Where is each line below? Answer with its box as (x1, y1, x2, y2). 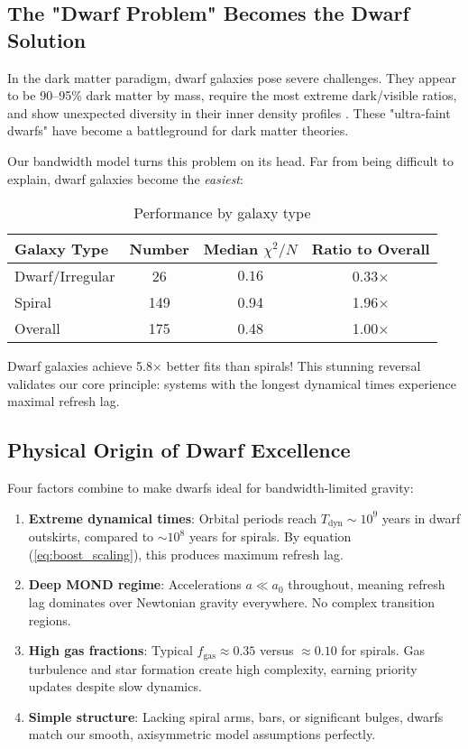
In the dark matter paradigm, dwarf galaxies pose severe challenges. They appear (7, 68, 456, 87)
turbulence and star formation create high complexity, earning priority (28, 659, 418, 678)
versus (260, 641, 294, 660)
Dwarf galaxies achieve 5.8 (7, 356, 152, 375)
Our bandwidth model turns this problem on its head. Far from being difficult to (7, 151, 454, 170)
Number (129, 238, 189, 260)
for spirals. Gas (341, 641, 425, 660)
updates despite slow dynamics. (28, 677, 202, 696)
